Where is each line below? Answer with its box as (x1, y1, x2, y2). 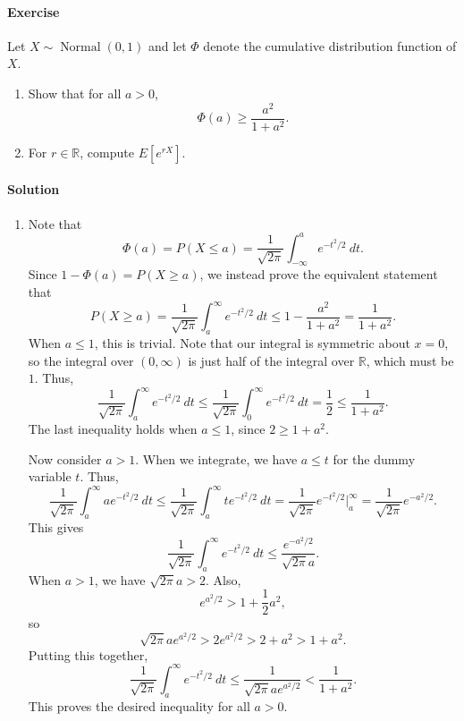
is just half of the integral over (188, 351, 355, 369)
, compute (80, 142, 134, 161)
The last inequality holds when (28, 420, 198, 438)
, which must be (366, 351, 454, 369)
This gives (28, 518, 84, 537)
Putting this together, (28, 645, 148, 664)
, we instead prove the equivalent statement (199, 265, 438, 284)
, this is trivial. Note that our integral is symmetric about (94, 333, 410, 352)
